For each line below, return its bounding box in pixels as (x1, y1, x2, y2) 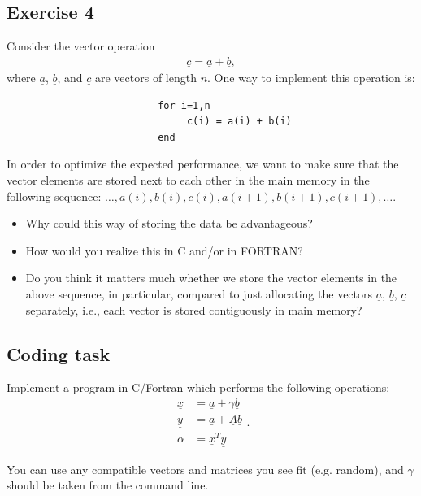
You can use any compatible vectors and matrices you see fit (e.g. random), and (7, 460, 404, 477)
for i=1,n (158, 99, 210, 111)
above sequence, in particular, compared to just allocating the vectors (25, 285, 373, 302)
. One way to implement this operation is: (207, 69, 415, 86)
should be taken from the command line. (7, 476, 209, 494)
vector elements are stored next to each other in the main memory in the (7, 172, 370, 189)
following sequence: (7, 187, 102, 204)
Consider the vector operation (7, 37, 155, 54)
